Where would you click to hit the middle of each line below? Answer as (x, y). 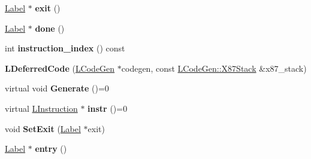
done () (50, 28)
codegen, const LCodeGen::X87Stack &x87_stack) (214, 68)
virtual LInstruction (41, 108)
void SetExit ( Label (43, 128)
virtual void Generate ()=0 (57, 88)
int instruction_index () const (65, 48)
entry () (51, 149)
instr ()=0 (108, 108)
